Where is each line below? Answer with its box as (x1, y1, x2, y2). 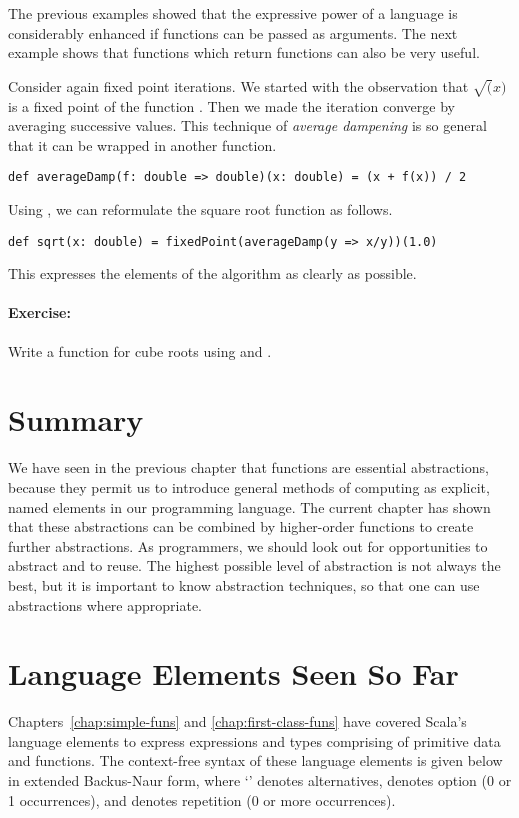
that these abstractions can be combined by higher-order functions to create (8, 516, 474, 537)
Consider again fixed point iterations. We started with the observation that (8, 75, 469, 96)
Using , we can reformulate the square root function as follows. (8, 198, 393, 219)
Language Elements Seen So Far (8, 653, 459, 694)
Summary (8, 399, 144, 440)
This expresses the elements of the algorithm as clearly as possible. (8, 263, 417, 284)
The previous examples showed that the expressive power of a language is (8, 3, 458, 23)
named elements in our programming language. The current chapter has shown (8, 496, 491, 517)
